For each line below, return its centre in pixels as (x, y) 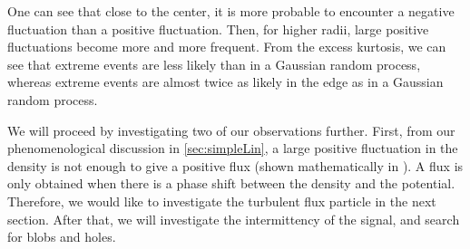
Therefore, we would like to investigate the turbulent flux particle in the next (222, 201)
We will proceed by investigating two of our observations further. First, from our (231, 130)
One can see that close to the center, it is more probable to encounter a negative (231, 11)
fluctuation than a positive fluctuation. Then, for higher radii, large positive (218, 29)
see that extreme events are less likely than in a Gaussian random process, (214, 64)
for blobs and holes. (62, 237)
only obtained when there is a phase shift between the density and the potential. (231, 183)
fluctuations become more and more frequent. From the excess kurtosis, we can (227, 47)
